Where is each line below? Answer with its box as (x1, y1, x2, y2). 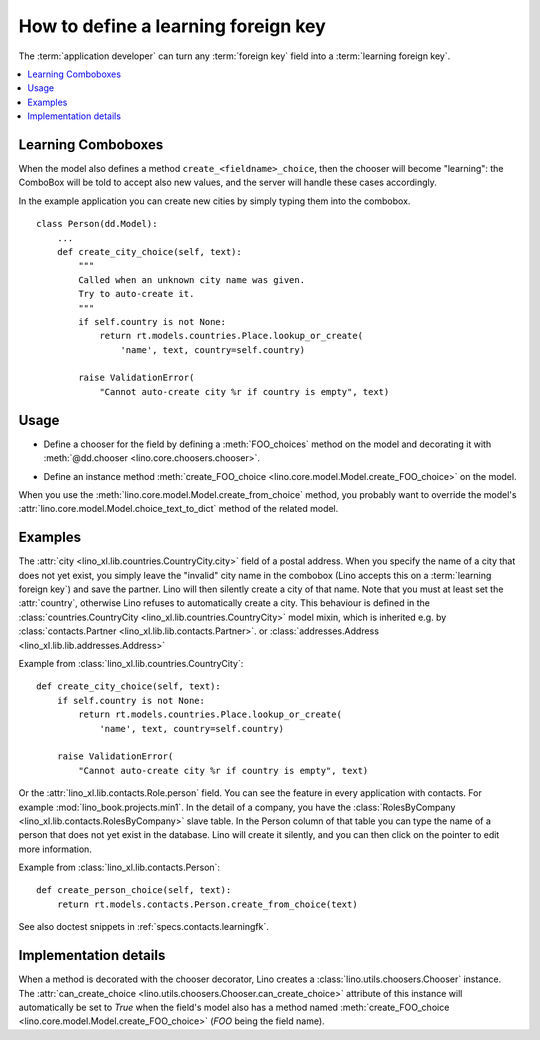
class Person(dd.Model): (36, 218, 158, 230)
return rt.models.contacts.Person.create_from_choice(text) (56, 898, 359, 910)
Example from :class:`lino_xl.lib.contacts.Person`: (18, 861, 220, 874)
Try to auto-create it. (78, 288, 195, 300)
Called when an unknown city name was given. (78, 274, 305, 285)
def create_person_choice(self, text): (36, 885, 232, 896)
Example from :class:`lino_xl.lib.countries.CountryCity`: (18, 657, 244, 669)
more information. (18, 843, 92, 855)
